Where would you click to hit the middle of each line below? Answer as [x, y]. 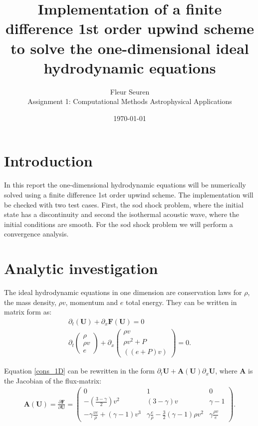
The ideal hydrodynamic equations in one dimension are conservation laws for [123, 292]
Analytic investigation [81, 268]
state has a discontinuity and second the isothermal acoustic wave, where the [122, 214]
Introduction [48, 161]
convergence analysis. [36, 234]
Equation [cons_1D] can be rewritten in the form [80, 371]
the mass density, [30, 302]
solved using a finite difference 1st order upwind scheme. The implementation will [129, 194]
